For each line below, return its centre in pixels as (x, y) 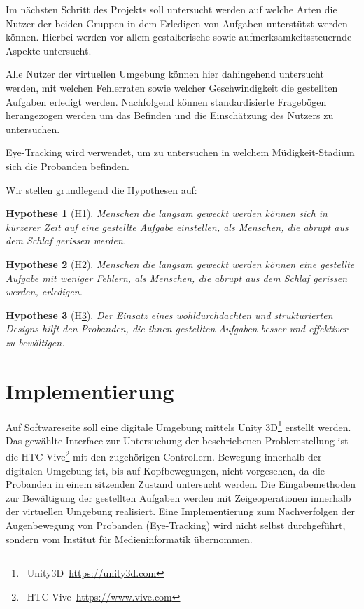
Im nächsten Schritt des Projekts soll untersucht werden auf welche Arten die (171, 9)
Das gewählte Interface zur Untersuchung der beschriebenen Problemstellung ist (177, 440)
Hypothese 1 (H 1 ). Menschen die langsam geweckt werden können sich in (167, 213)
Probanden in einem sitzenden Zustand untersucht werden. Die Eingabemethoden (181, 484)
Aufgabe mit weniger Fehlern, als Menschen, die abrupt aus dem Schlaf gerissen (176, 278)
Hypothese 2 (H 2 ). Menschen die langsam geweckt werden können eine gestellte (180, 264)
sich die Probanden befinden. (68, 166)
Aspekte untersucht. (49, 50)
